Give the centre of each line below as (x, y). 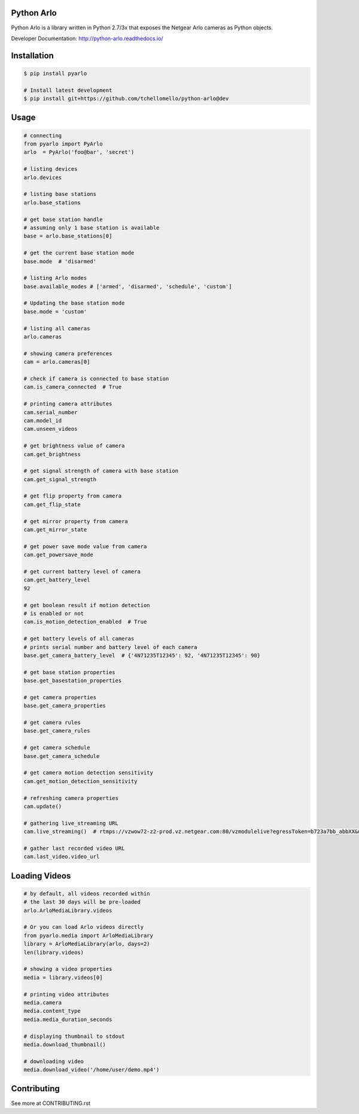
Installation (32, 55)
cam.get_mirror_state (55, 530)
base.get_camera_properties (65, 706)
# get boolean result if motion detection (87, 605)
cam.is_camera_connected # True (73, 387)
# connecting (43, 135)
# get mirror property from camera (76, 521)
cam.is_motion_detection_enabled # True (85, 622)
